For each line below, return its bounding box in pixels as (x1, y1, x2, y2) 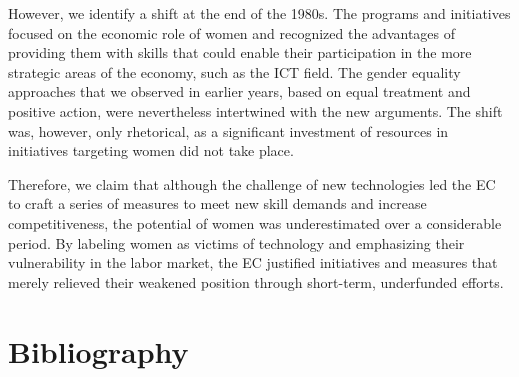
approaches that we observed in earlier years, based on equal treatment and (8, 81, 471, 102)
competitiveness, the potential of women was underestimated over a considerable (8, 212, 502, 233)
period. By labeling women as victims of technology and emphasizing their (8, 232, 465, 253)
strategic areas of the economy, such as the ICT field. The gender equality (8, 61, 461, 82)
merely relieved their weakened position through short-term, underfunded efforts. (8, 271, 504, 292)
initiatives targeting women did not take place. (8, 140, 294, 161)
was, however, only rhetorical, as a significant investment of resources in (8, 120, 449, 141)
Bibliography (8, 330, 189, 371)
